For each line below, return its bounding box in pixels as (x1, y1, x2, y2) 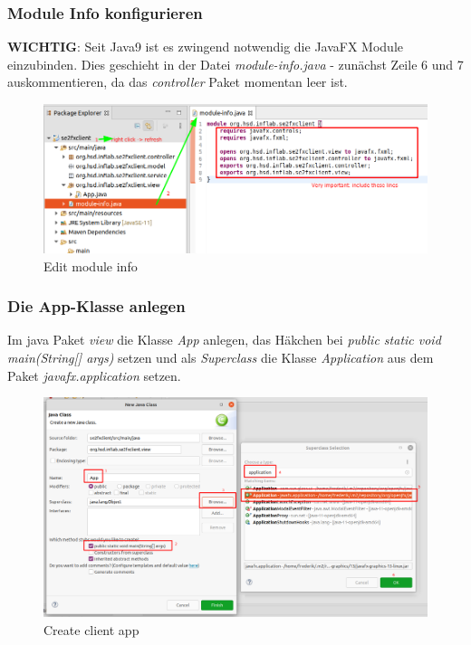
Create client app (43, 620, 139, 639)
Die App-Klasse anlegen (7, 295, 186, 318)
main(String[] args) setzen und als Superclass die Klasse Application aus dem (7, 347, 434, 366)
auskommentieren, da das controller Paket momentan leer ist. (7, 72, 348, 91)
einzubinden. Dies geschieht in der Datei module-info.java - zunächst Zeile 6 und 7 (7, 54, 464, 73)
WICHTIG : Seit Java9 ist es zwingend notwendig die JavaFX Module (7, 37, 404, 56)
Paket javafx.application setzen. (7, 365, 181, 384)
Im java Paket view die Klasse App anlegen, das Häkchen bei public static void (7, 330, 441, 349)
